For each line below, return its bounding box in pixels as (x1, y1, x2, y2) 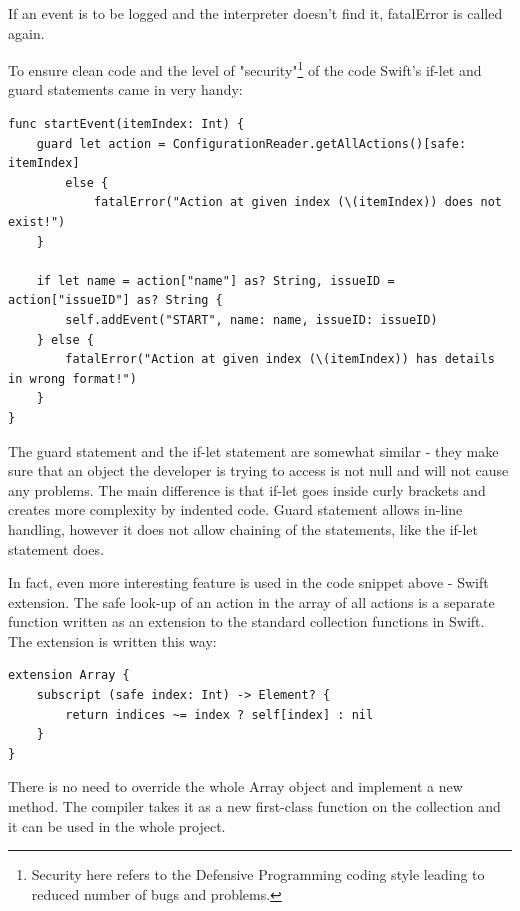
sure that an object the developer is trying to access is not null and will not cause (8, 460, 509, 481)
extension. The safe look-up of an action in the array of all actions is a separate (8, 591, 495, 612)
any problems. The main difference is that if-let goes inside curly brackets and (8, 479, 486, 500)
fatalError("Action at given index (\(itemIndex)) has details (65, 352, 495, 367)
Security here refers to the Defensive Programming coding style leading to (31, 864, 485, 885)
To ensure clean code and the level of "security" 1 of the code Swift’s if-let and (8, 57, 482, 80)
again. (8, 22, 45, 43)
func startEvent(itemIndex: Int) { (8, 117, 245, 132)
